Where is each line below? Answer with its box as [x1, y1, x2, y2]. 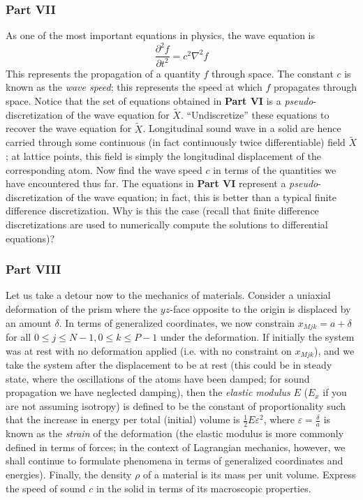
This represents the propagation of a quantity [6, 66, 200, 80]
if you [323, 385, 347, 399]
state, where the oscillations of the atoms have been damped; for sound [6, 371, 310, 385]
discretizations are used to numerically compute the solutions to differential [6, 216, 328, 231]
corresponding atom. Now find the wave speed [6, 162, 202, 177]
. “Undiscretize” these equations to [180, 107, 329, 122]
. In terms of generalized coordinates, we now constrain [59, 315, 295, 330]
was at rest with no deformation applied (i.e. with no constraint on [6, 343, 292, 358]
